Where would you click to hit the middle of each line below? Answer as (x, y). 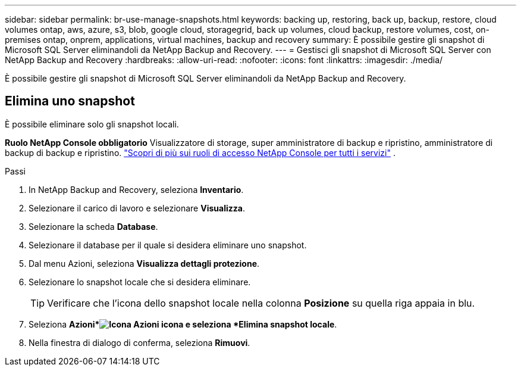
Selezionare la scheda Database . (93, 226)
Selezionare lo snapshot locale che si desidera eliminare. (140, 282)
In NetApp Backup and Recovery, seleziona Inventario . (136, 189)
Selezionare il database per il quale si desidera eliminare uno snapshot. (168, 245)
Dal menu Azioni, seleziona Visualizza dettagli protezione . (144, 263)
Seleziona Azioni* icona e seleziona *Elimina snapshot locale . (183, 324)
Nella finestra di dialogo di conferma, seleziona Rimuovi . (139, 342)
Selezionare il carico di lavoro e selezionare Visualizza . (137, 208)
